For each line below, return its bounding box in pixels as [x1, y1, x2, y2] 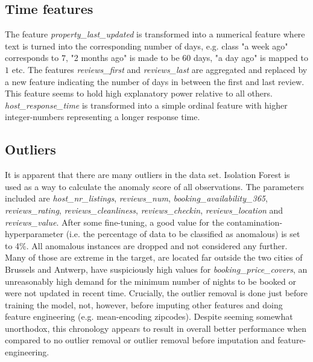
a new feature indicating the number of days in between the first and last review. [5, 75, 305, 87]
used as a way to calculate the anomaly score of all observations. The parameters [5, 180, 304, 192]
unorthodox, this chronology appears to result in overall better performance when [5, 322, 306, 334]
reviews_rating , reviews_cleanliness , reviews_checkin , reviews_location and [5, 203, 283, 216]
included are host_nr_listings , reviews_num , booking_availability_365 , [5, 192, 268, 205]
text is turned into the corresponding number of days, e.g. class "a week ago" [5, 39, 288, 52]
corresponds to [5, 51, 59, 64]
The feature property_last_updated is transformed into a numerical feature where [5, 28, 305, 40]
